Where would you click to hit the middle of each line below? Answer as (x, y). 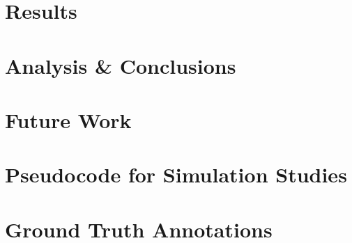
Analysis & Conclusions (121, 65)
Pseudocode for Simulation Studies (176, 174)
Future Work (68, 119)
